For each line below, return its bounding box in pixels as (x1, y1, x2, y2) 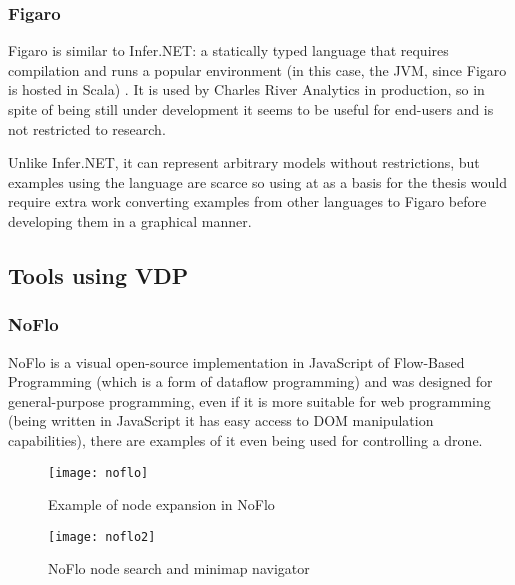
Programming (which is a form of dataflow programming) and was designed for (8, 371, 493, 392)
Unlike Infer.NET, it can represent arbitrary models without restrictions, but (8, 152, 480, 173)
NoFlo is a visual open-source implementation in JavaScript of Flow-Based (8, 351, 465, 372)
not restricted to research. (8, 118, 166, 139)
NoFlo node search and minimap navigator (48, 558, 310, 579)
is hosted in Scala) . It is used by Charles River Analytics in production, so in (8, 79, 485, 100)
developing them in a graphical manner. (8, 210, 252, 231)
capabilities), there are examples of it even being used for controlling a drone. (8, 429, 483, 450)
